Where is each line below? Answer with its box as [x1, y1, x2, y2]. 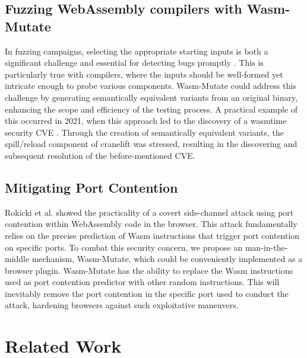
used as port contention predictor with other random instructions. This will [5, 276, 280, 288]
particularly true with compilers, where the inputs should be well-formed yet [5, 68, 283, 80]
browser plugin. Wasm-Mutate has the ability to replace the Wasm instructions [5, 264, 293, 276]
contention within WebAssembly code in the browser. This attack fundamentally [5, 218, 297, 230]
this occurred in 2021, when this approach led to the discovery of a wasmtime [5, 114, 287, 127]
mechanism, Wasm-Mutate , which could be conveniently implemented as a [31, 252, 303, 265]
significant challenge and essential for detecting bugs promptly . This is [5, 56, 264, 69]
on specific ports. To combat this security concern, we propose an [5, 241, 243, 253]
